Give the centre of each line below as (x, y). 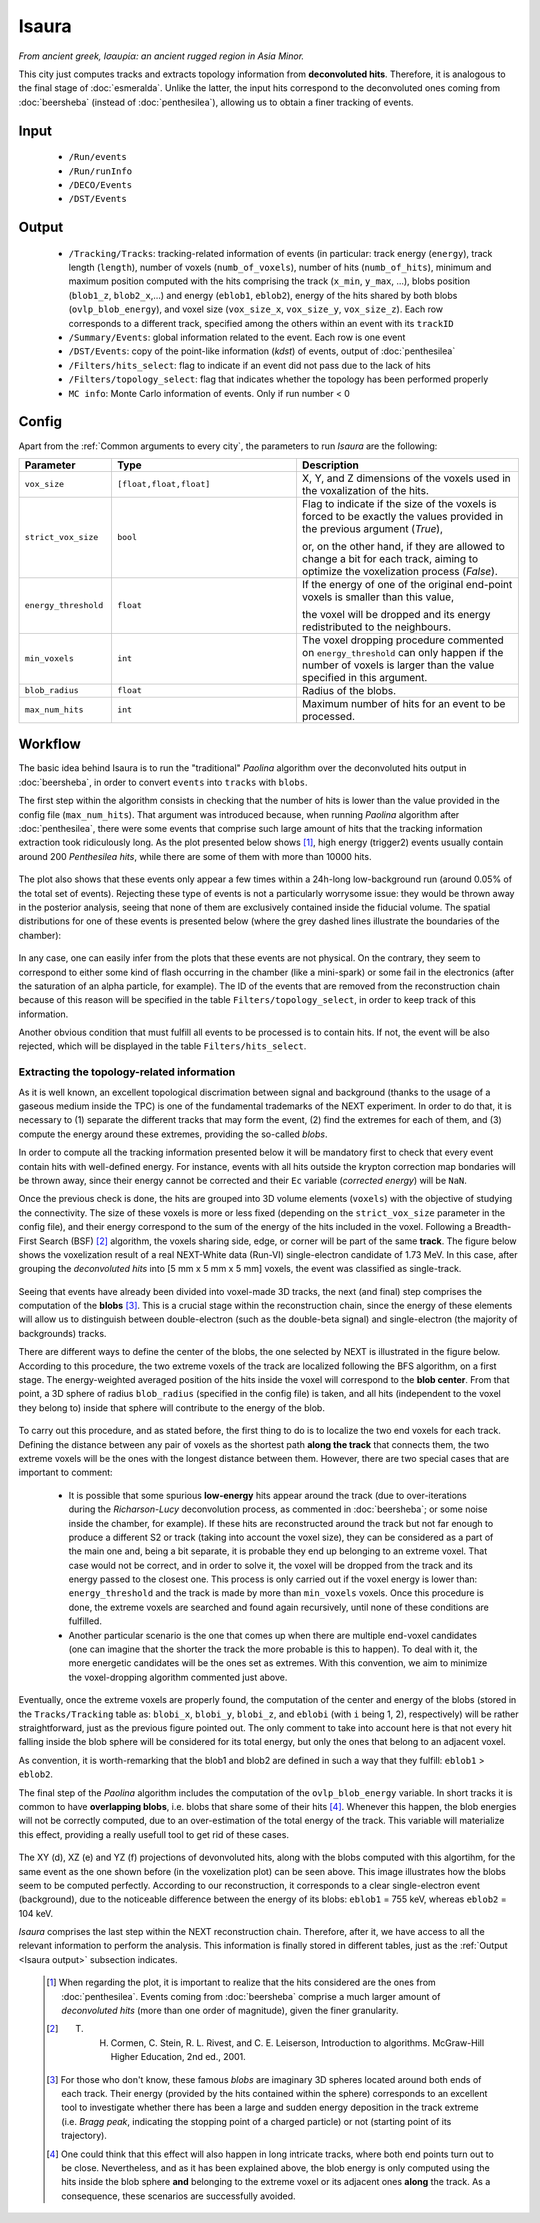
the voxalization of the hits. (365, 490)
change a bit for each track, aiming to (390, 558)
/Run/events (97, 157)
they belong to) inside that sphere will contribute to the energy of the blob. (171, 1407)
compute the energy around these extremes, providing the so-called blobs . (173, 1134)
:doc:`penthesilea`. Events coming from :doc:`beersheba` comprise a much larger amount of (251, 1996)
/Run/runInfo (100, 171)
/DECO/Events (100, 184)
